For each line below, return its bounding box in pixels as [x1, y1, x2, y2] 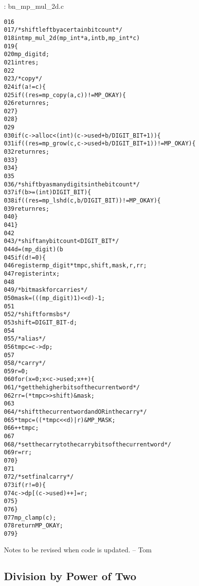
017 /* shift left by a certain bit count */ [4, 26, 123, 34]
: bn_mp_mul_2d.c [4, 1, 64, 11]
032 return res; [4, 148, 50, 156]
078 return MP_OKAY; [4, 522, 63, 529]
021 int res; [4, 59, 39, 66]
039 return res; [4, 205, 50, 212]
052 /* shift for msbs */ [4, 311, 71, 318]
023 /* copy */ [4, 75, 42, 82]
